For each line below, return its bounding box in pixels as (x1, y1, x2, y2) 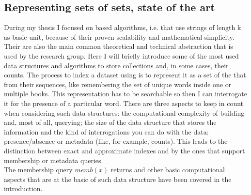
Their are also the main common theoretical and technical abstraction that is (4, 41, 233, 51)
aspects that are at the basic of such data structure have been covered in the (4, 174, 232, 184)
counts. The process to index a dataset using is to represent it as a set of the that (4, 70, 246, 80)
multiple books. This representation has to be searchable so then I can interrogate (4, 89, 247, 99)
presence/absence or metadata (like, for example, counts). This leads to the (4, 136, 228, 146)
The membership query (4, 165, 73, 175)
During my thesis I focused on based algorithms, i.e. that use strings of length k (4, 22, 241, 32)
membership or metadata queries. (4, 155, 103, 165)
